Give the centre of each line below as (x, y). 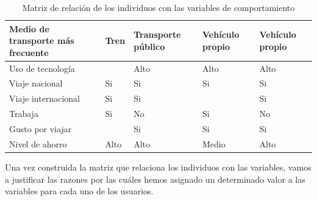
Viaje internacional (45, 98)
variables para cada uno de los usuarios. (79, 191)
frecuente (29, 52)
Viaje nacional (36, 83)
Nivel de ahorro (38, 143)
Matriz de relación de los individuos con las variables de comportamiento (158, 7)
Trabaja (24, 114)
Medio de (29, 28)
